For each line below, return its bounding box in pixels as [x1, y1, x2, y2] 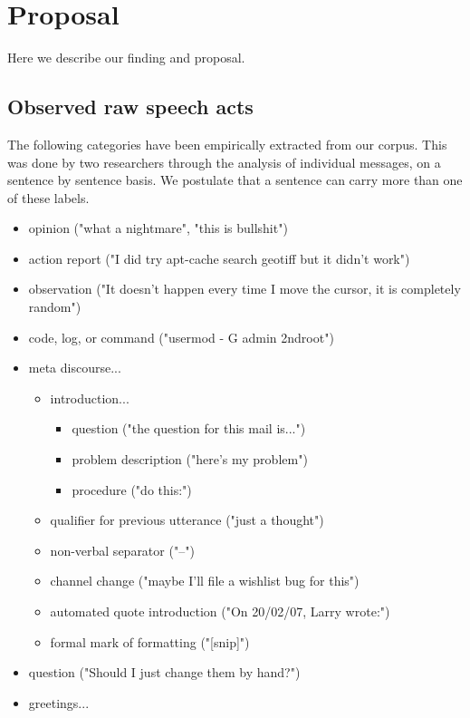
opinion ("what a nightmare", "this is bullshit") [28, 218, 288, 238]
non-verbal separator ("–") [50, 540, 195, 559]
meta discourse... [28, 358, 121, 377]
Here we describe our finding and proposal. [7, 48, 245, 67]
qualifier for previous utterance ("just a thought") [50, 510, 324, 529]
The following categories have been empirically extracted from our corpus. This [7, 134, 447, 153]
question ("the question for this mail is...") [72, 419, 306, 438]
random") [28, 297, 82, 316]
